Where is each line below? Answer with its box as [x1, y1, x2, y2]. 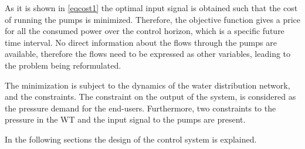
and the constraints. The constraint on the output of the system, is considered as [5, 90, 296, 103]
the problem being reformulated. [5, 59, 121, 71]
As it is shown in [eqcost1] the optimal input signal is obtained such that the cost [5, 2, 298, 13]
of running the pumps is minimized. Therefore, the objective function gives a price [5, 13, 301, 25]
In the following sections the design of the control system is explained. [5, 133, 257, 145]
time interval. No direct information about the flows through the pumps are [5, 36, 277, 48]
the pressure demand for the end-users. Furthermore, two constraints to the [5, 101, 276, 114]
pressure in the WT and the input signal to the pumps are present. [5, 113, 246, 126]
